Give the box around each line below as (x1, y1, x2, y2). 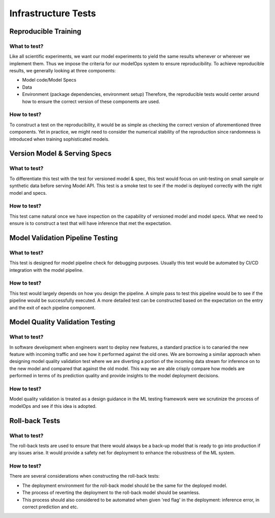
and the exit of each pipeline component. (9, 304, 96, 310)
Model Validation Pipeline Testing (9, 234, 118, 242)
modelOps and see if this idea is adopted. (9, 403, 97, 409)
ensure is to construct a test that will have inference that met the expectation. (9, 220, 172, 226)
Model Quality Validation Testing (9, 318, 116, 326)
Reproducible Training (9, 27, 81, 36)
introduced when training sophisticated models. (9, 136, 109, 142)
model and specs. (9, 190, 47, 196)
